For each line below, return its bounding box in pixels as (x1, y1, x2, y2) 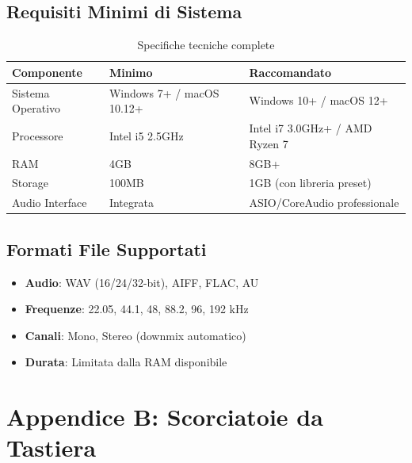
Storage (12, 174, 48, 191)
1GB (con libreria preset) (249, 174, 372, 191)
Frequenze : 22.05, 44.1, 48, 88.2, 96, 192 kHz (25, 300, 249, 317)
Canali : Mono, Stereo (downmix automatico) (25, 327, 246, 343)
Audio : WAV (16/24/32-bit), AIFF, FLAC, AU (25, 274, 259, 290)
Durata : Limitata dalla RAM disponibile (25, 354, 227, 370)
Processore (12, 127, 63, 143)
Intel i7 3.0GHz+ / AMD (249, 120, 372, 136)
